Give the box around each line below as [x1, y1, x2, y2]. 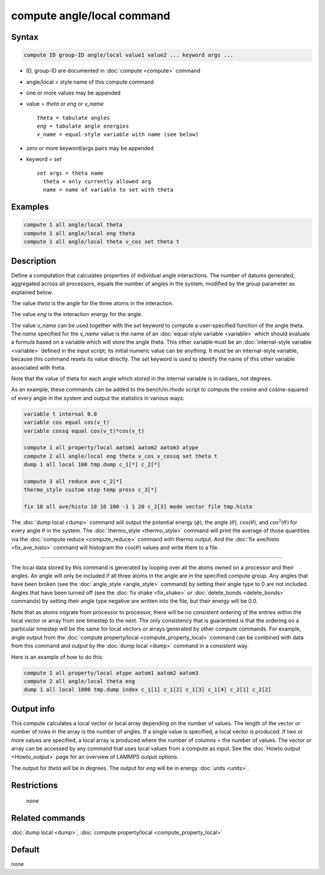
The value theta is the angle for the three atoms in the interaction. [11, 299, 174, 307]
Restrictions [11, 780, 58, 790]
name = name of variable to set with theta [43, 187, 174, 193]
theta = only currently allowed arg [43, 178, 152, 185]
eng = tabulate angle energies [37, 123, 129, 129]
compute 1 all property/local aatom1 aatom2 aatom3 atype [23, 444, 199, 451]
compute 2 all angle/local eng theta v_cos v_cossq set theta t [23, 452, 218, 459]
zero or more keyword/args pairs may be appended [26, 145, 154, 152]
